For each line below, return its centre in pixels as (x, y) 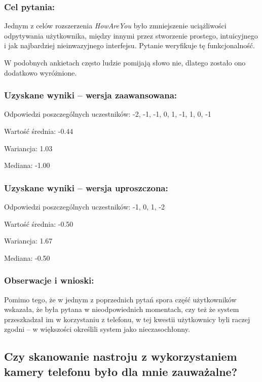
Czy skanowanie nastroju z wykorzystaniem (121, 356)
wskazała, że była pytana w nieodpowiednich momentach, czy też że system (122, 309)
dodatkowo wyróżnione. (41, 72)
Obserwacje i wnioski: (49, 280)
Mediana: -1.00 (27, 165)
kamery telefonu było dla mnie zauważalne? (121, 371)
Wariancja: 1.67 (28, 241)
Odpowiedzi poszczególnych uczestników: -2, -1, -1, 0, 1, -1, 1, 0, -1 (108, 114)
